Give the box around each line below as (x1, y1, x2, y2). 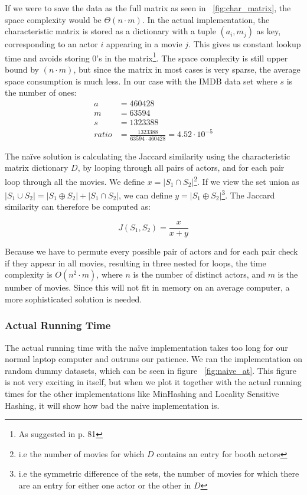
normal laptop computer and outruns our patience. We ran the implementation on (5, 353, 302, 365)
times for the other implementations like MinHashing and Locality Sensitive (5, 387, 279, 400)
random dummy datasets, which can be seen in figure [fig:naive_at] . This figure (5, 364, 296, 376)
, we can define (119, 188, 172, 201)
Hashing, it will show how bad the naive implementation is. (5, 399, 220, 411)
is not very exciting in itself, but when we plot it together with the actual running (5, 376, 302, 388)
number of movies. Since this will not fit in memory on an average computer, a (5, 281, 290, 294)
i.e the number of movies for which (18, 447, 145, 460)
